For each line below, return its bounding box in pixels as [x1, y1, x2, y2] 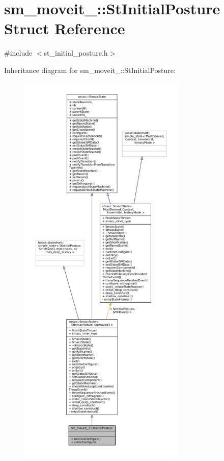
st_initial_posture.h [44, 47, 108, 58]
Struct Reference [4, 18, 125, 39]
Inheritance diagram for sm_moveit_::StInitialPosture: [4, 64, 176, 75]
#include [4, 47, 33, 58]
